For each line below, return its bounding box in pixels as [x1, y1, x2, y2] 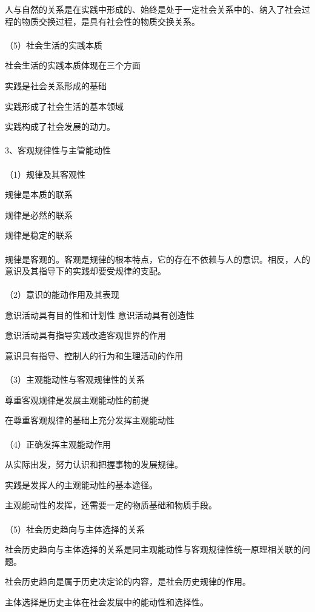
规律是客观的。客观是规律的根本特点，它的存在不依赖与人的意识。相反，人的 [5, 252, 310, 265]
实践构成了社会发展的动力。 [5, 120, 115, 133]
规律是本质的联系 [5, 188, 73, 201]
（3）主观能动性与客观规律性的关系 [5, 373, 145, 386]
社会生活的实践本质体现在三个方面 [5, 59, 141, 72]
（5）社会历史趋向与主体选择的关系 [5, 522, 145, 535]
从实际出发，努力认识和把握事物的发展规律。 [5, 458, 183, 471]
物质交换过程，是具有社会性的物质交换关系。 [21, 15, 200, 27]
